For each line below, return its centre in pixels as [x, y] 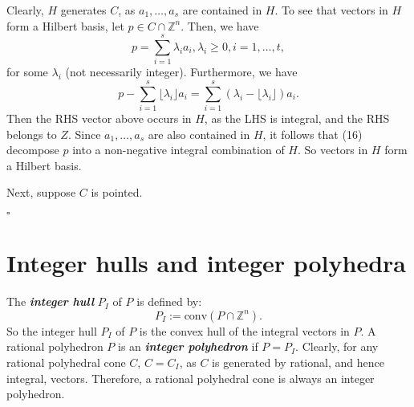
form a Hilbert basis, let [65, 25]
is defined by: [169, 301]
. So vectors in [333, 150]
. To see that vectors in [331, 10]
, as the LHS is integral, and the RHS [297, 118]
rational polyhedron [55, 346]
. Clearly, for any [337, 346]
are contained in [222, 10]
